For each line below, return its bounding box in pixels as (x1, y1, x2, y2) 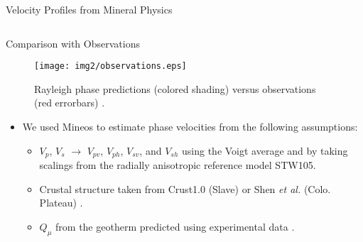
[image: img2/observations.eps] (34, 61, 187, 72)
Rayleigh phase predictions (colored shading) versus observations (34, 81, 316, 96)
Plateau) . (39, 195, 83, 210)
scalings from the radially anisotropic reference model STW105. (39, 158, 316, 172)
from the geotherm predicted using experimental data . (55, 219, 295, 233)
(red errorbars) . (34, 95, 105, 110)
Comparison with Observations (6, 35, 140, 50)
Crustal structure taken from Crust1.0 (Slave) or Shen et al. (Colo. (39, 181, 331, 196)
